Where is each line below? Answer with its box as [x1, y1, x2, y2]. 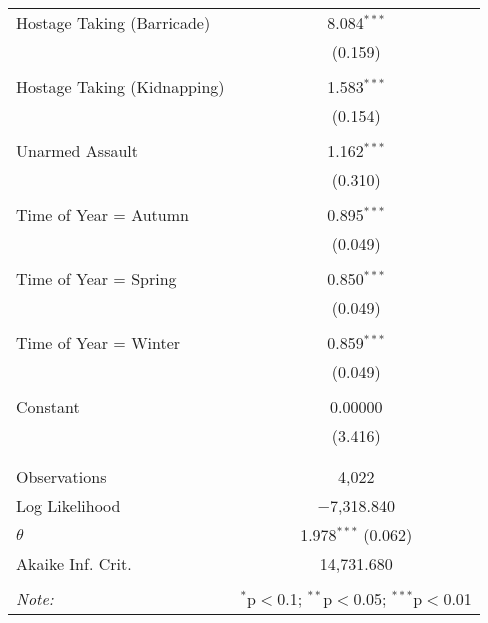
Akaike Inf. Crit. [16, 552, 132, 575]
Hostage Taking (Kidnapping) [16, 75, 225, 98]
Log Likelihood [16, 494, 121, 517]
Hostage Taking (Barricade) [16, 11, 211, 34]
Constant [16, 395, 80, 418]
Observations [16, 465, 107, 488]
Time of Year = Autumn [16, 203, 189, 226]
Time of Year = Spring [16, 267, 177, 290]
